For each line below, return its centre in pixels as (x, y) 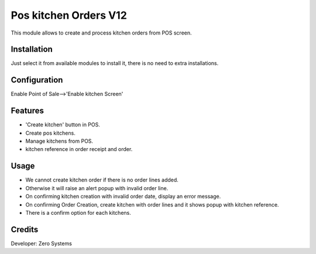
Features (27, 111)
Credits (25, 229)
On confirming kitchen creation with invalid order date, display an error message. (123, 197)
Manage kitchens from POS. (59, 141)
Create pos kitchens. (50, 133)
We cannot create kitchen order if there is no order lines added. (102, 180)
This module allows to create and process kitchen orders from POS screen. (102, 33)
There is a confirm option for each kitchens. (78, 212)
